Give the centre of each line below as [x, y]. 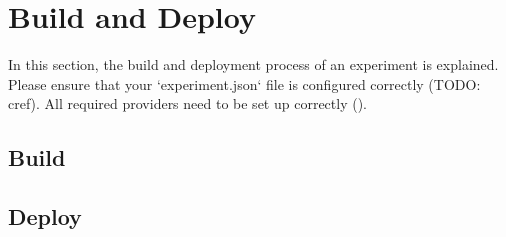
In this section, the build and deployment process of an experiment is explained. [253, 64]
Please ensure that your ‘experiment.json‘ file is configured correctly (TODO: [244, 83]
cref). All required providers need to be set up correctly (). [187, 103]
